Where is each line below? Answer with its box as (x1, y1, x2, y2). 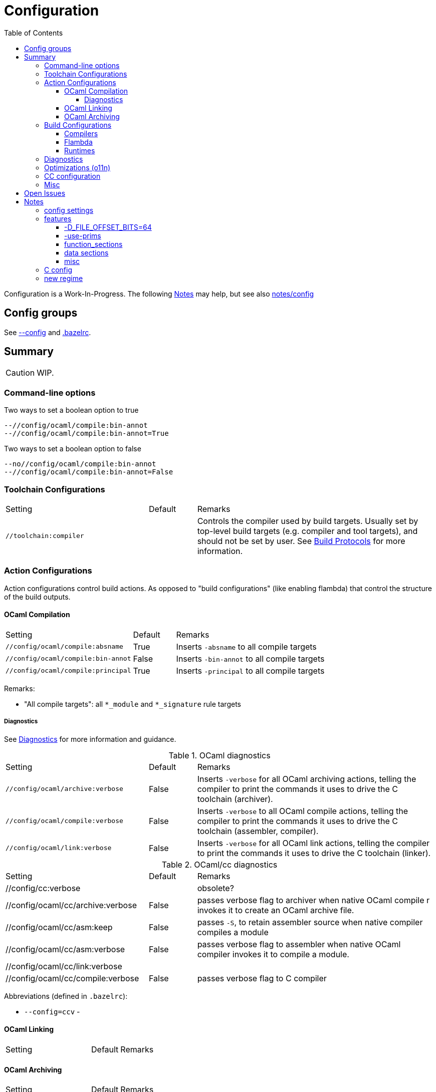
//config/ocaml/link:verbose (6, 844, 112, 852)
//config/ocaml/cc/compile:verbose (6, 973, 139, 983)
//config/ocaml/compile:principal (6, 667, 131, 675)
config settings (44, 205, 94, 214)
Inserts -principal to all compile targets (176, 665, 325, 676)
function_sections (64, 239, 123, 248)
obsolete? (197, 883, 234, 893)
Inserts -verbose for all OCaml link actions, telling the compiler (197, 838, 429, 848)
